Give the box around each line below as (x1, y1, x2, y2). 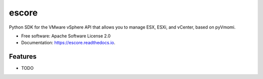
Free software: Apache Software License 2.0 (21, 33, 111, 39)
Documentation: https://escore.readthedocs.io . (21, 40, 115, 46)
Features (9, 52, 37, 61)
